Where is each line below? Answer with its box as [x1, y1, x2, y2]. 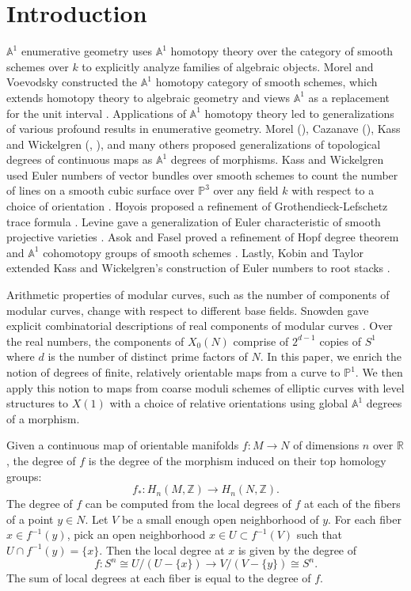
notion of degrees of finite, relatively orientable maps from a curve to [6, 364, 341, 380]
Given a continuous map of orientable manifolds [6, 437, 239, 453]
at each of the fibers [303, 495, 401, 512]
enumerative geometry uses [21, 43, 152, 59]
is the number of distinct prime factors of [48, 348, 248, 365]
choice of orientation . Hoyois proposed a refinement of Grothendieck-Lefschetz [6, 198, 388, 214]
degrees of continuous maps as [6, 151, 153, 168]
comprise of [233, 332, 289, 349]
